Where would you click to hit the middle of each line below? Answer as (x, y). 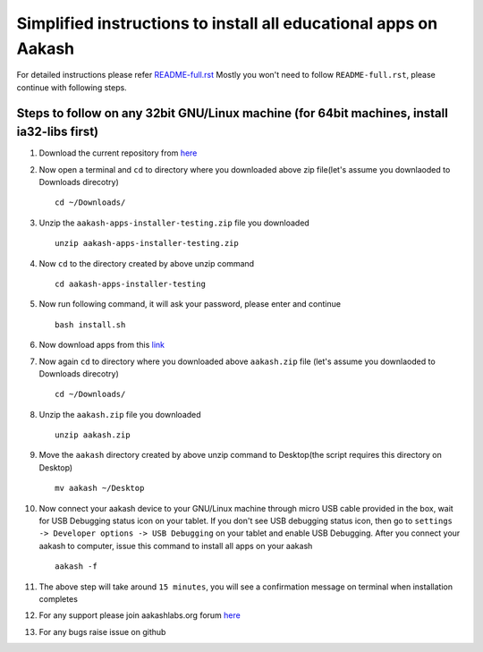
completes (58, 599)
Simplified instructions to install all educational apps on (227, 23)
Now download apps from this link (102, 345)
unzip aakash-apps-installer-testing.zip (147, 243)
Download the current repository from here (118, 153)
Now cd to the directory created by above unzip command (147, 263)
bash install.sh (90, 325)
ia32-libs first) (57, 132)
